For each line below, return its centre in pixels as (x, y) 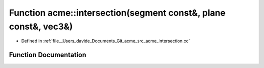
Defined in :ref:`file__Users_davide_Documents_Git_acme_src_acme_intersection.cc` (106, 41)
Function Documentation (48, 55)
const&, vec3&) (41, 26)
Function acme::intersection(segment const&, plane (117, 13)
